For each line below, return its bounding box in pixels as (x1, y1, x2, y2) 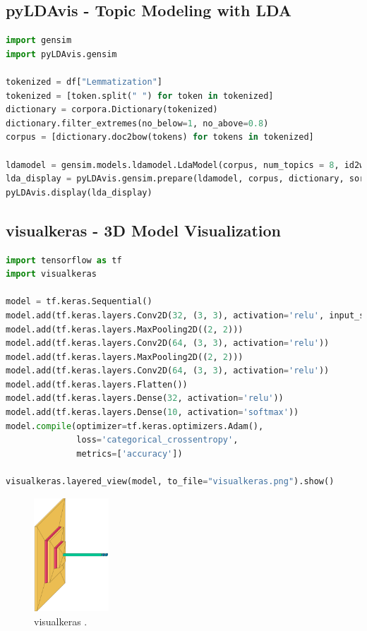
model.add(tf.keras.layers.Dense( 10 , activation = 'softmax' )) (6, 407, 299, 418)
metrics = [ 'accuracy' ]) (76, 448, 183, 459)
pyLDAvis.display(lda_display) (6, 187, 152, 198)
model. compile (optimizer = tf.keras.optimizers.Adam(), (6, 421, 264, 431)
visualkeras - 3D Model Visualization (6, 219, 281, 241)
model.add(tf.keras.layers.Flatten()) (6, 379, 188, 390)
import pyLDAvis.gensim (6, 49, 117, 59)
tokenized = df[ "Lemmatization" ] (6, 76, 162, 87)
